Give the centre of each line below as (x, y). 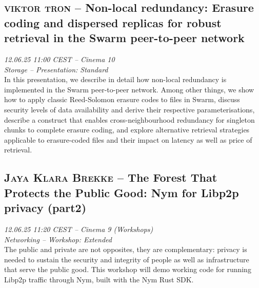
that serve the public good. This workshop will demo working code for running (128, 269)
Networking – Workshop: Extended (58, 239)
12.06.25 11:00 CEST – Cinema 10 (59, 59)
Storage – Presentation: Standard (56, 69)
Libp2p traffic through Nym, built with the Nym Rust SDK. (99, 279)
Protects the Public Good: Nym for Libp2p (122, 192)
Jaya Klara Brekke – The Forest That (111, 177)
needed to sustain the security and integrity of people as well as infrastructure (127, 259)
